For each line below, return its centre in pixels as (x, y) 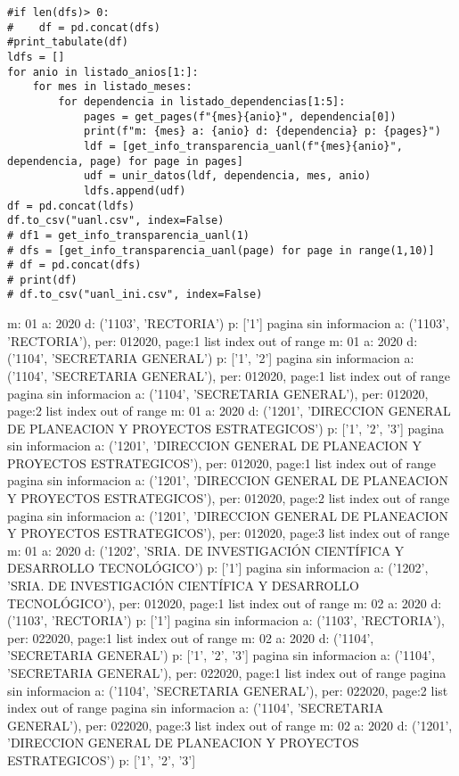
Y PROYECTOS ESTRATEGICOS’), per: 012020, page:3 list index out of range (229, 533)
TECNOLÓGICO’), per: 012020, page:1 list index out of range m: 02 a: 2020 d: (225, 603)
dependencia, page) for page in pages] (125, 161)
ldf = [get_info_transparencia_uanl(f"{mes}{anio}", (243, 146)
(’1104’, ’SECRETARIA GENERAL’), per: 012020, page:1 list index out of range (229, 375)
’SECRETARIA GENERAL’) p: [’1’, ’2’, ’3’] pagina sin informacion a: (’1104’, (221, 655)
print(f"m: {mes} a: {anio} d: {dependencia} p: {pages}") (262, 132)
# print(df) (42, 280)
